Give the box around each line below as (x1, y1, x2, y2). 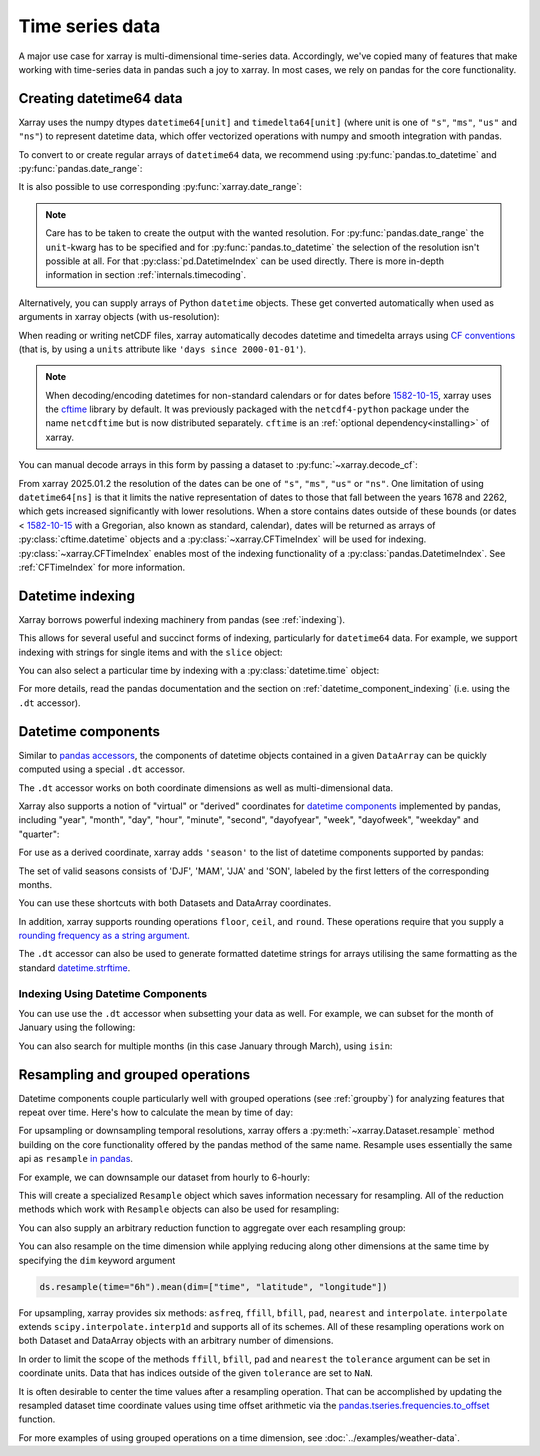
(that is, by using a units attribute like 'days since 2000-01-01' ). (18, 343, 307, 355)
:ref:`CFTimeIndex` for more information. (18, 561, 186, 573)
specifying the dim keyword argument (18, 1254, 176, 1266)
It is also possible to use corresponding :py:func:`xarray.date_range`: (18, 181, 302, 193)
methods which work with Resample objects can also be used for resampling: (18, 1203, 340, 1215)
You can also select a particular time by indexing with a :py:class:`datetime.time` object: (18, 665, 380, 677)
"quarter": (18, 828, 60, 840)
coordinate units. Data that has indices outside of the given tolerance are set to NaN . (18, 1367, 374, 1379)
